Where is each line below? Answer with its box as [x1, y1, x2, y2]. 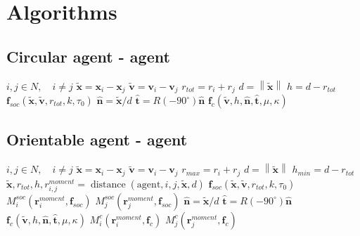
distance [90, 179, 126, 190]
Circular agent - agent [6, 45, 170, 67]
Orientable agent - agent [6, 129, 188, 150]
